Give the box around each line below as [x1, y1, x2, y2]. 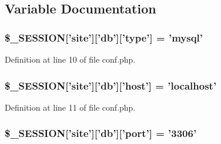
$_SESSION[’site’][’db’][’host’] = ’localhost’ [5, 78, 217, 92]
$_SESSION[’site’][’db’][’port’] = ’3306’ [5, 126, 197, 140]
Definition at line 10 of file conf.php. [5, 53, 136, 65]
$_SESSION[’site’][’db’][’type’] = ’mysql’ [5, 30, 203, 44]
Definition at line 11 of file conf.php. [5, 101, 136, 113]
